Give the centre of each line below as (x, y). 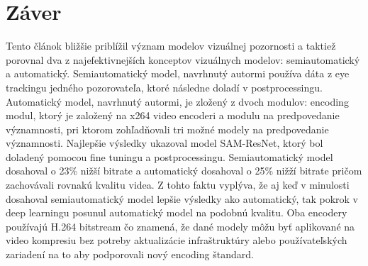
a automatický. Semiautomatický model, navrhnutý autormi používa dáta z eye (178, 73)
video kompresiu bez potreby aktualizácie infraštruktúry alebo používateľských (177, 240)
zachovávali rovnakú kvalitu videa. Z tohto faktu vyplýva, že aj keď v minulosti (178, 185)
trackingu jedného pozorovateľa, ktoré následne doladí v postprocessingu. (164, 87)
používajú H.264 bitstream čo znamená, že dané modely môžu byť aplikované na (180, 226)
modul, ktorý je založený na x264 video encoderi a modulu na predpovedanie (173, 115)
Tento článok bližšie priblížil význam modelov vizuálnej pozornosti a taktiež (171, 46)
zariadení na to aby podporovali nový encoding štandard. (130, 254)
